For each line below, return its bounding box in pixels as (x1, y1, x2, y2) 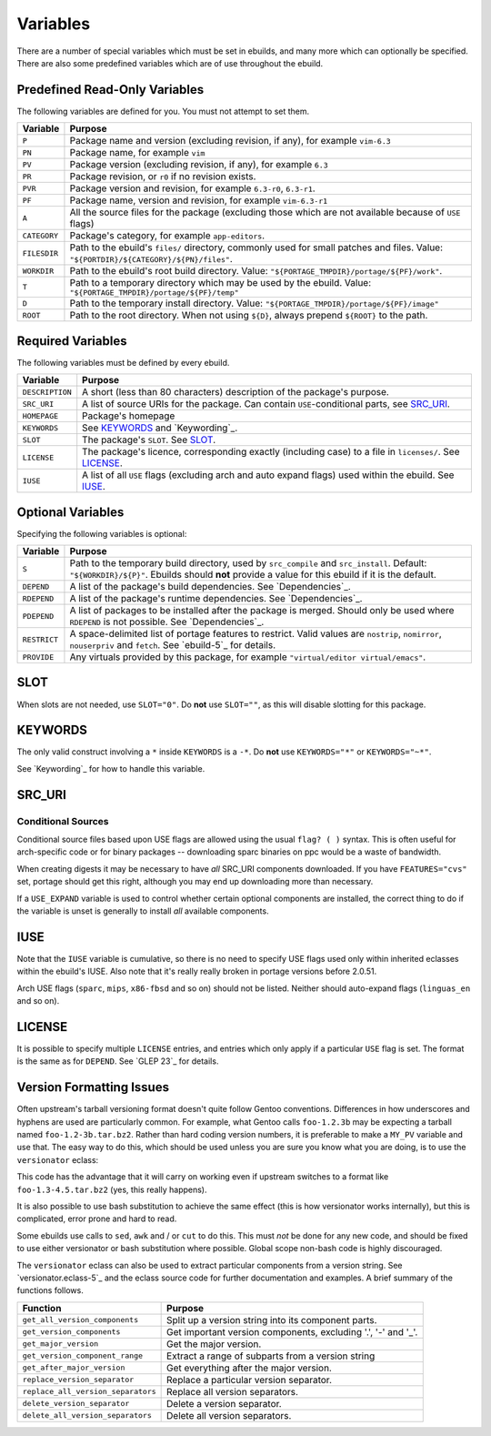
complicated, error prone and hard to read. (16, 1213, 177, 1224)
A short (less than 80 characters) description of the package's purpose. (82, 386, 390, 399)
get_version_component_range (22, 1351, 144, 1360)
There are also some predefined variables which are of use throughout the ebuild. (16, 57, 324, 68)
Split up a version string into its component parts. (166, 1313, 377, 1326)
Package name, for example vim (69, 147, 205, 159)
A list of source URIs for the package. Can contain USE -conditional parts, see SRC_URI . (82, 398, 450, 410)
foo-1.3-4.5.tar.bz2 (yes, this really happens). (16, 1184, 207, 1195)
